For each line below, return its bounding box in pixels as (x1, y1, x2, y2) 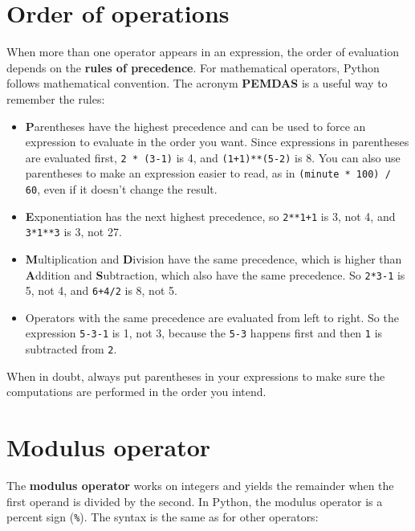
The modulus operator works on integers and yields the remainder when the (6, 477, 394, 494)
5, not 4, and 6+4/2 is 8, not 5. (25, 282, 177, 299)
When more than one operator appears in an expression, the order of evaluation (6, 43, 399, 60)
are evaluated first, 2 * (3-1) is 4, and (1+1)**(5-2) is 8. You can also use (25, 149, 401, 165)
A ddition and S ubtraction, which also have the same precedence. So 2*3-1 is (25, 266, 405, 283)
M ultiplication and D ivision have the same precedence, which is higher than (25, 250, 402, 267)
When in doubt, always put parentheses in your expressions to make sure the (6, 367, 385, 384)
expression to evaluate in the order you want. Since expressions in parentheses (25, 133, 409, 150)
